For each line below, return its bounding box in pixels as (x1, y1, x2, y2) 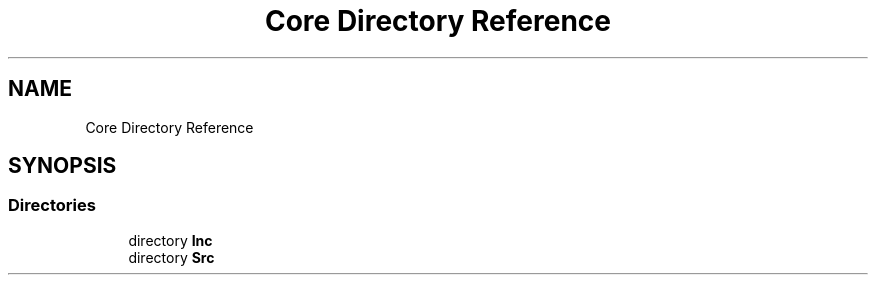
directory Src (128, 248, 215, 266)
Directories (8, 195, 96, 216)
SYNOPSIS (8, 153, 117, 179)
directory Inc (128, 231, 213, 249)
